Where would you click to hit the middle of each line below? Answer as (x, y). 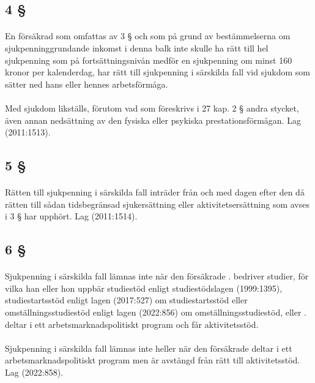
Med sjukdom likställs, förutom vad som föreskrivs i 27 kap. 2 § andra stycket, (152, 108)
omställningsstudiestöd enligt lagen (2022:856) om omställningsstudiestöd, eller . (156, 312)
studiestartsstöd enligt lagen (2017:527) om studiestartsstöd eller (126, 300)
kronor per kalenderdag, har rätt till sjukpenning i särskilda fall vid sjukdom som (157, 72)
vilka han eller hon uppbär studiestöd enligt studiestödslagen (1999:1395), (144, 288)
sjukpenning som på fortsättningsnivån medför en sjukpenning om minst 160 (149, 60)
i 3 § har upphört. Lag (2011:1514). (71, 216)
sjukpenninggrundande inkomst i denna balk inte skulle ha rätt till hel (137, 47)
